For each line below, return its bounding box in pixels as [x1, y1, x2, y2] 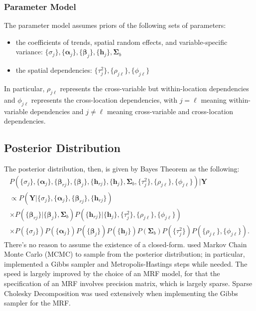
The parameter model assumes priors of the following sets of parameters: [4, 20, 226, 30]
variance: [15, 46, 43, 57]
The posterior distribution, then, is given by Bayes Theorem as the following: [4, 163, 240, 173]
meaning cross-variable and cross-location [107, 106, 234, 116]
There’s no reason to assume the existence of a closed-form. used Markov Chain [4, 239, 247, 249]
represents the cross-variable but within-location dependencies [60, 83, 249, 93]
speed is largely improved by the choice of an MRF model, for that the [4, 268, 220, 279]
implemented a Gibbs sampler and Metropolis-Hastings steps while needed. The [4, 258, 248, 269]
